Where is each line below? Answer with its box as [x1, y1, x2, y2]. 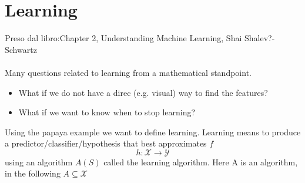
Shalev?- [244, 32, 275, 44]
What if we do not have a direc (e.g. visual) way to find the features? [18, 86, 268, 98]
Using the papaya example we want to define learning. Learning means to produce [5, 125, 301, 138]
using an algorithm [5, 155, 73, 168]
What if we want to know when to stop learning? [18, 106, 196, 118]
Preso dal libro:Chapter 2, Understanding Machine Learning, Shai [5, 32, 242, 44]
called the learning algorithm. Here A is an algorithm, [103, 155, 298, 168]
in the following [5, 167, 61, 179]
